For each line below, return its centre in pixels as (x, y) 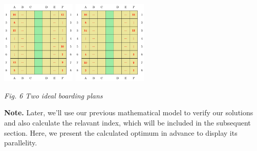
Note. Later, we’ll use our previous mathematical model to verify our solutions (129, 112)
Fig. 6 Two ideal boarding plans (53, 95)
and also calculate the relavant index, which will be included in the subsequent (127, 122)
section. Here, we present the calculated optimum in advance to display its (121, 132)
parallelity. (21, 143)
